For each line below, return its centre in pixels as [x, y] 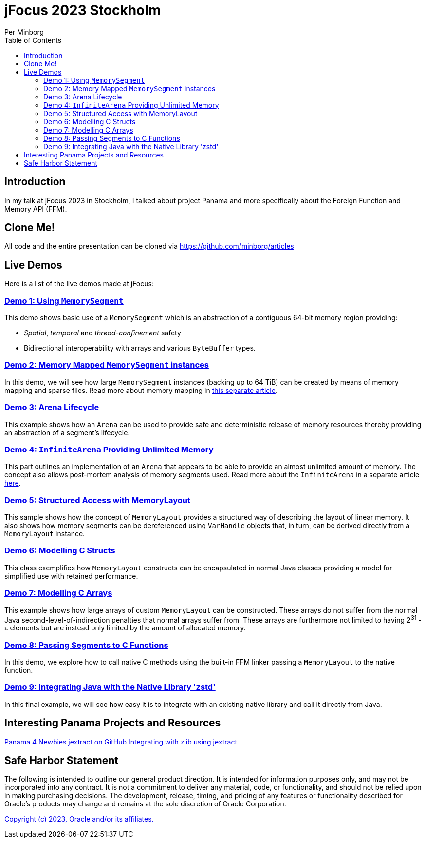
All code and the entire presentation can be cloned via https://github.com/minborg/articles [149, 246]
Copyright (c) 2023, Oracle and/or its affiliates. [79, 819]
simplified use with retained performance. [71, 576]
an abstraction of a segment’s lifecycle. [67, 432]
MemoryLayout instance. [45, 534]
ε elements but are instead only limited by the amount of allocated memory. [125, 628]
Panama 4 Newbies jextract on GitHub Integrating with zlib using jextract [121, 742]
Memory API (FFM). [36, 209]
